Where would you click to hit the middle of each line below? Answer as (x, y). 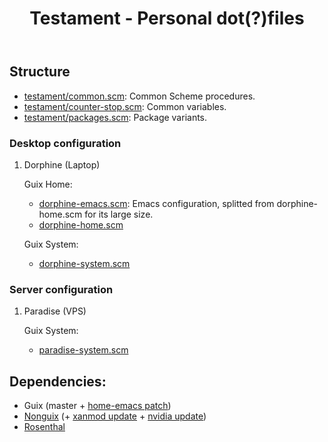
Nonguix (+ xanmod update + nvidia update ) (115, 416)
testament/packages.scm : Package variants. (115, 117)
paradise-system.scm (83, 350)
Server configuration (61, 289)
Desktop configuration (65, 143)
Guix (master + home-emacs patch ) (97, 406)
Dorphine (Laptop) (62, 164)
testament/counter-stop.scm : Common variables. (125, 106)
